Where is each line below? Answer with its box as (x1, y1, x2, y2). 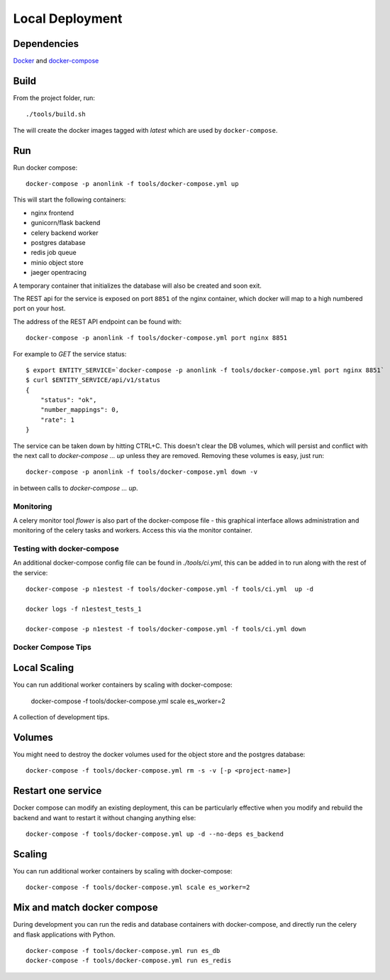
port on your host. (13, 304, 66, 312)
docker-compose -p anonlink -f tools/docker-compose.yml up (26, 180, 239, 188)
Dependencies (13, 38, 79, 50)
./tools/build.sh (26, 110, 86, 119)
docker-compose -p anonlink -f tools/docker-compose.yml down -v (26, 468, 258, 476)
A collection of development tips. (13, 713, 110, 722)
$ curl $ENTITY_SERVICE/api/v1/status (26, 376, 161, 384)
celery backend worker (30, 228, 99, 237)
